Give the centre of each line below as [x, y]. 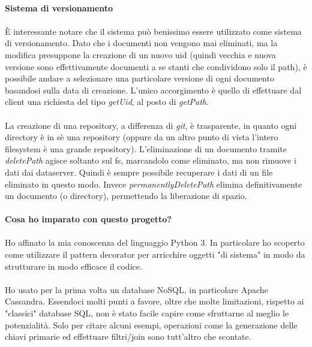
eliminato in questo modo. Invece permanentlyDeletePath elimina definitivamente [154, 184]
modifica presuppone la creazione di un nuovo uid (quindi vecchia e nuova [140, 54]
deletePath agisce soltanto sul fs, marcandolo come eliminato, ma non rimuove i [151, 160]
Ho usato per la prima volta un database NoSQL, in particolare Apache [136, 289]
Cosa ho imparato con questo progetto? [88, 219]
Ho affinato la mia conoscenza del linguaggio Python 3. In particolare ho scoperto [155, 242]
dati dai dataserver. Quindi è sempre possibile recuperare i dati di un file [139, 172]
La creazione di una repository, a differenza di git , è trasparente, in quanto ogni [151, 125]
